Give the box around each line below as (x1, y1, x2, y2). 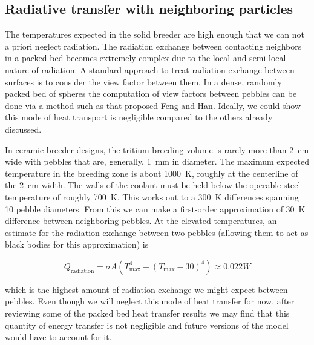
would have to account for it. (5, 330, 112, 343)
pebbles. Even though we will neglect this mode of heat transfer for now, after (5, 295, 295, 307)
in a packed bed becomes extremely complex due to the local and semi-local (5, 51, 286, 64)
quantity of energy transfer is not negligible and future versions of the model (5, 318, 289, 331)
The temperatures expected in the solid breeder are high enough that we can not (5, 28, 304, 41)
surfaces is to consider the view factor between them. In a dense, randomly (5, 75, 282, 88)
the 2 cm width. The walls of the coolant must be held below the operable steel (5, 179, 301, 191)
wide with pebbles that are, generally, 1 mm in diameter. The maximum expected (5, 155, 310, 168)
